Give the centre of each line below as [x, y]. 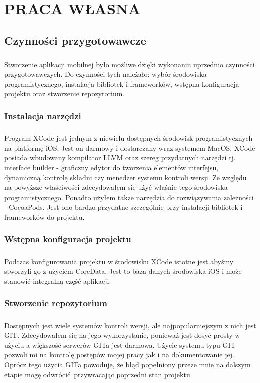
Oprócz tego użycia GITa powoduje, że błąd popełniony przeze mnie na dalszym [127, 365]
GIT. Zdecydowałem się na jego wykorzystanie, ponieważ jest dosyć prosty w [122, 335]
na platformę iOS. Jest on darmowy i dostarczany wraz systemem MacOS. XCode [130, 148]
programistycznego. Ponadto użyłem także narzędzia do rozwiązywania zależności [129, 197]
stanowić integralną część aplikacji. [58, 280]
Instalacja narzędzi [43, 116]
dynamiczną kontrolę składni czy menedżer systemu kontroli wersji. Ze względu [125, 177]
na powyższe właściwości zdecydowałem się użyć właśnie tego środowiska [116, 187]
